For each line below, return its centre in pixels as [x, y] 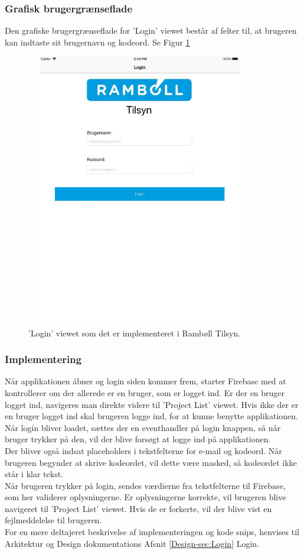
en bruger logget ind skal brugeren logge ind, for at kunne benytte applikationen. [151, 416]
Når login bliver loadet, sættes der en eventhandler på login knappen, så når [143, 427]
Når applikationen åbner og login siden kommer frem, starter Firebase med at [146, 381]
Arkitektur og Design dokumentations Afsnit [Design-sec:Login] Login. [132, 543]
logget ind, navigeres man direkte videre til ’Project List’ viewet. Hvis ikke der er [152, 404]
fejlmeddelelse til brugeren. [53, 520]
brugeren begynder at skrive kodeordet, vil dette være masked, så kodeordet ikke [151, 462]
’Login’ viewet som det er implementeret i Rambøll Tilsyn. [135, 333]
